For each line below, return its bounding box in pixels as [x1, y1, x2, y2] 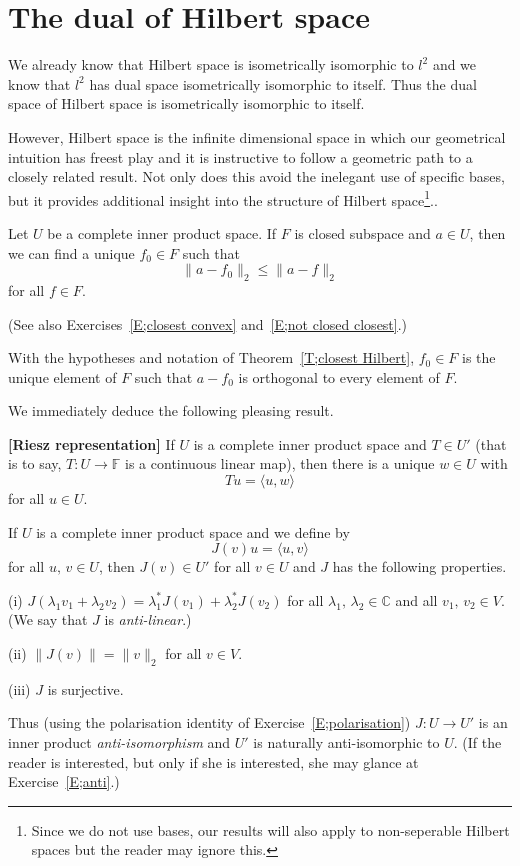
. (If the [453, 732, 502, 753]
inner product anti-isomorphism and [8, 732, 231, 753]
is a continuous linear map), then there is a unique [125, 453, 435, 474]
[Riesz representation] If [8, 433, 175, 454]
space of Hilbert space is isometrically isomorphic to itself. [8, 93, 365, 114]
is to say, [8, 453, 62, 474]
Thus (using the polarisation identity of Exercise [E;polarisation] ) [8, 712, 411, 733]
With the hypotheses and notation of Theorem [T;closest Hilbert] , [8, 347, 415, 368]
